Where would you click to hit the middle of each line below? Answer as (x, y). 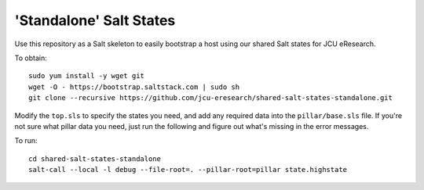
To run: (26, 141)
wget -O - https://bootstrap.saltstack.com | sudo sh (134, 87)
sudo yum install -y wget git (87, 76)
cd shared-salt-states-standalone (95, 159)
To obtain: (31, 58)
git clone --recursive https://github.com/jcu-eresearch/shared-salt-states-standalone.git (210, 98)
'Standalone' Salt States (95, 20)
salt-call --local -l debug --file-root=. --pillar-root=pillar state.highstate (188, 170)
